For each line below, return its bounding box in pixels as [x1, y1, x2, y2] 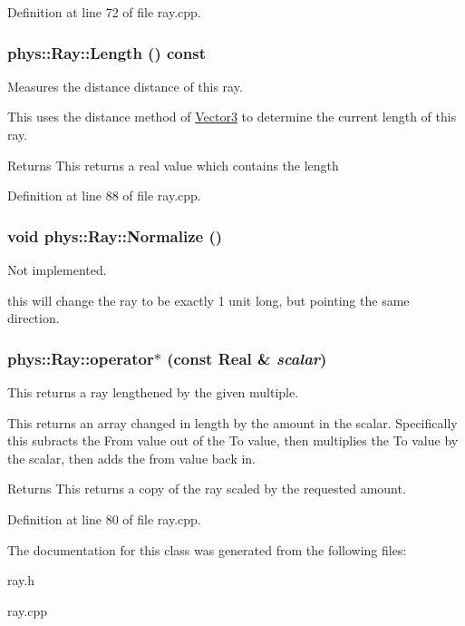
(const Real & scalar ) [167, 347, 327, 369]
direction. [7, 308, 60, 328]
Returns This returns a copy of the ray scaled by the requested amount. [7, 479, 406, 498]
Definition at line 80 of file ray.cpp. [7, 509, 201, 528]
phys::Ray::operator [7, 347, 154, 369]
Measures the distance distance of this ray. [7, 76, 243, 95]
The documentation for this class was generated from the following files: [7, 540, 407, 559]
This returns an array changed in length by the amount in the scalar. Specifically [7, 413, 458, 432]
